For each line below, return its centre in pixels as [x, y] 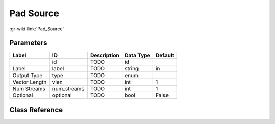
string [132, 69]
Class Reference [36, 110]
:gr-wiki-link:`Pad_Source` [37, 29]
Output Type [28, 76]
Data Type [137, 55]
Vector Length [30, 82]
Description [104, 55]
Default [165, 55]
